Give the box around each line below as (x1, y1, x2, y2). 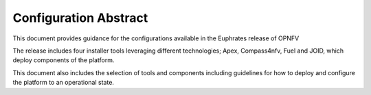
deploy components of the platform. (12, 56, 115, 64)
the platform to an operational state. (12, 79, 115, 87)
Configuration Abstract (12, 10, 148, 25)
